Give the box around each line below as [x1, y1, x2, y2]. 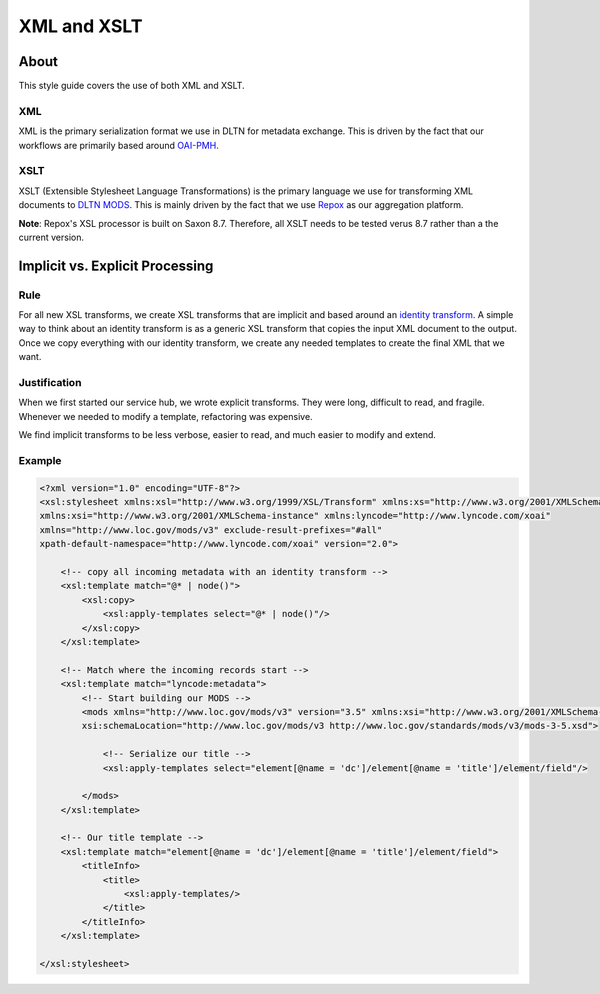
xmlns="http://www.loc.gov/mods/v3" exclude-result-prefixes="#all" [39, 524, 383, 535]
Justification [18, 376, 82, 389]
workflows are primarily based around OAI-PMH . [18, 139, 219, 151]
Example [18, 453, 62, 467]
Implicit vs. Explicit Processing [18, 257, 214, 274]
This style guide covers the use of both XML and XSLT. [18, 80, 245, 92]
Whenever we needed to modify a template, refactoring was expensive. [18, 410, 314, 422]
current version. [18, 231, 85, 243]
